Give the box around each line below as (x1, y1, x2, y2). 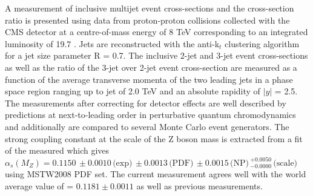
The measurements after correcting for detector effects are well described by (5, 96, 286, 109)
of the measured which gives (5, 144, 110, 157)
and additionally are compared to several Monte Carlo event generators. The (5, 120, 289, 132)
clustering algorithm (225, 37, 300, 50)
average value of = (5, 179, 74, 192)
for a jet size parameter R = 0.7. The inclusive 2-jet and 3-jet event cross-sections (5, 49, 308, 62)
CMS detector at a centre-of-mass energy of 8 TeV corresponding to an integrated (5, 25, 308, 38)
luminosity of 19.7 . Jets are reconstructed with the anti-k (5, 37, 220, 50)
